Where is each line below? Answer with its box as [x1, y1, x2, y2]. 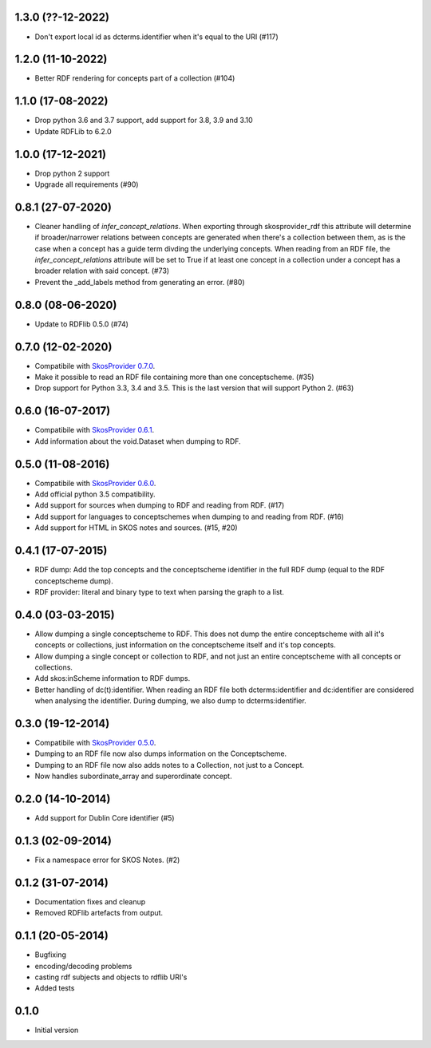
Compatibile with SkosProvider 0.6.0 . [34, 478, 156, 488]
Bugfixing [34, 950, 67, 959]
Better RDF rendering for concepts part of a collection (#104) [34, 73, 235, 83]
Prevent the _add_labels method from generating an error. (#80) [34, 277, 245, 287]
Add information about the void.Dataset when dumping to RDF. [34, 436, 241, 446]
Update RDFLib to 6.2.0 [34, 126, 112, 136]
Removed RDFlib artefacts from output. [34, 908, 164, 918]
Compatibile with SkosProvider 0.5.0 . [34, 738, 156, 748]
